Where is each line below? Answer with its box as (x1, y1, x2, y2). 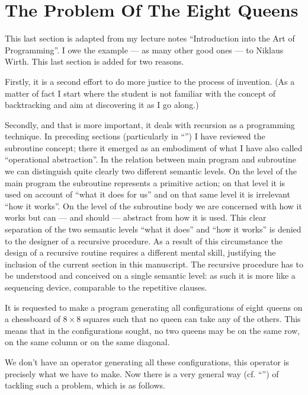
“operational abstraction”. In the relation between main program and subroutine (5, 153, 296, 165)
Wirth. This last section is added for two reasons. (5, 55, 184, 68)
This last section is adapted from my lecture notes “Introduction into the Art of (5, 32, 295, 44)
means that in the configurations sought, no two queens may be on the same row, (5, 324, 300, 336)
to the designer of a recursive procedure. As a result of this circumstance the (5, 234, 283, 247)
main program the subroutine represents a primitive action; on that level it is (5, 176, 285, 189)
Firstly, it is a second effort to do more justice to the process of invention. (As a (5, 75, 295, 87)
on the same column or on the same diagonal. (5, 336, 170, 348)
